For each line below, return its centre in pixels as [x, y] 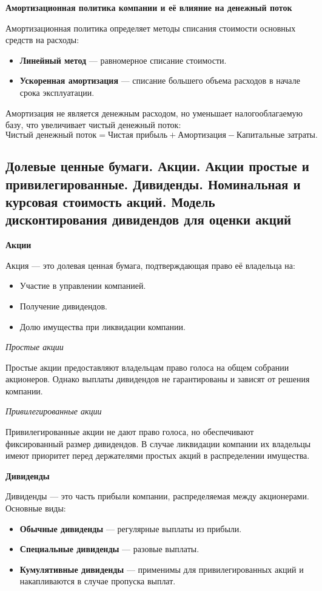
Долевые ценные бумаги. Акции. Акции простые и [157, 166]
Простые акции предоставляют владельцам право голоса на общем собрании [147, 367]
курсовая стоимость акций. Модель [110, 201]
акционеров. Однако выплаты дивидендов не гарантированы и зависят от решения [158, 379]
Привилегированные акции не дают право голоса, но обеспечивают [130, 432]
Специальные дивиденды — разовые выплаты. [109, 549]
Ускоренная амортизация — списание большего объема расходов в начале [160, 80]
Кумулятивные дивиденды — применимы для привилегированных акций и [162, 569]
